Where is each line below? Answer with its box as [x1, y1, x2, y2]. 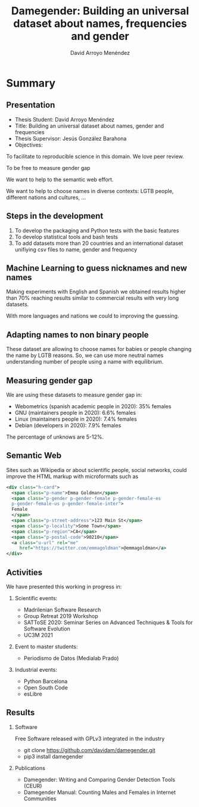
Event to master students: [14, 643, 78, 650]
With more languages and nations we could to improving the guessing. [6, 312, 179, 319]
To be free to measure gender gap [6, 164, 91, 171]
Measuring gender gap [6, 375, 93, 386]
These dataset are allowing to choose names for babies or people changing [6, 346, 192, 353]
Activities [6, 567, 43, 578]
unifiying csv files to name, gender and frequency [14, 246, 138, 253]
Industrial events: [14, 666, 58, 673]
